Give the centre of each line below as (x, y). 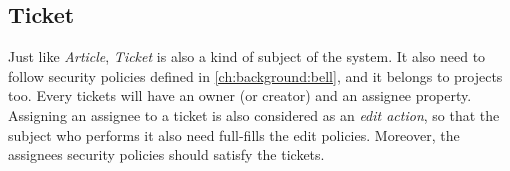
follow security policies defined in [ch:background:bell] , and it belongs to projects (255, 75)
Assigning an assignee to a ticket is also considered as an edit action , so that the (254, 114)
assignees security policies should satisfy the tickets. (166, 154)
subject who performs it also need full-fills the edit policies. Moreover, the (234, 134)
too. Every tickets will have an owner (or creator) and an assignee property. (240, 95)
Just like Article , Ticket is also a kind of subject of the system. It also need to (247, 56)
